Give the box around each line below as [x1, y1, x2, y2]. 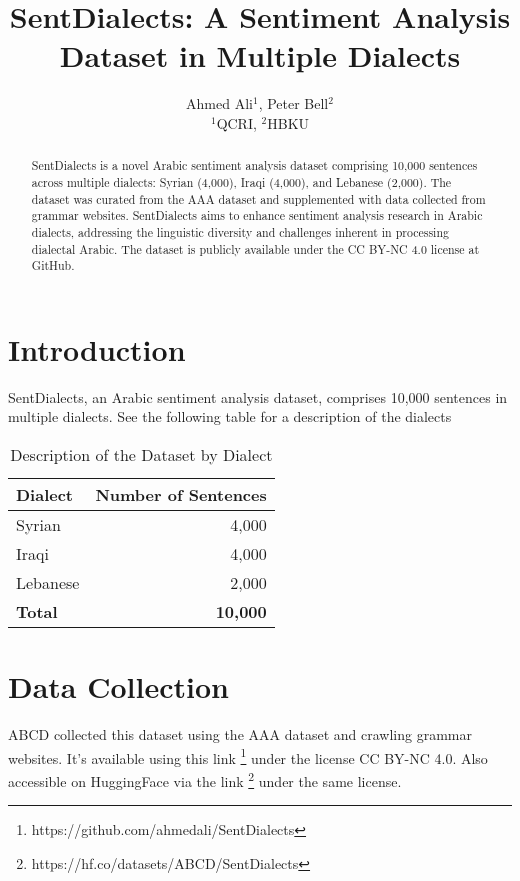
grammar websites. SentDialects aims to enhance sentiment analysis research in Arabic [31, 207, 483, 224]
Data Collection [8, 666, 229, 707]
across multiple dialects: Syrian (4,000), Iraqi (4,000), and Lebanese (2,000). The [31, 173, 452, 190]
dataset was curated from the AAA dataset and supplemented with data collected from [31, 190, 486, 207]
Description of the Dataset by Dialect [10, 443, 273, 467]
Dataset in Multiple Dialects [59, 35, 461, 76]
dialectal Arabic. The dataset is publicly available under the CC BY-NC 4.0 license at [31, 240, 480, 257]
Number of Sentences [95, 483, 267, 507]
